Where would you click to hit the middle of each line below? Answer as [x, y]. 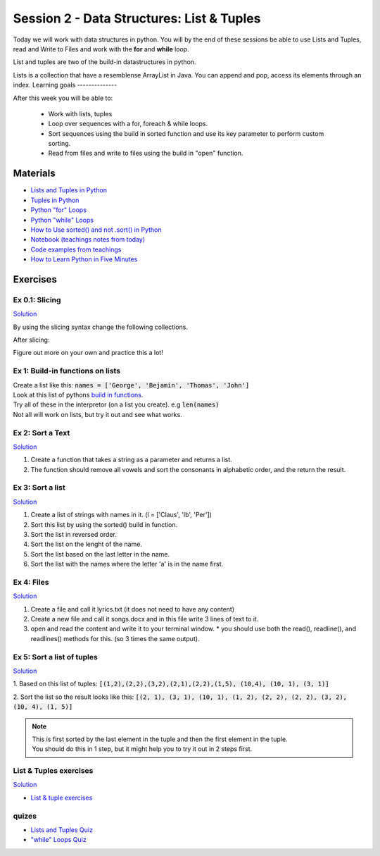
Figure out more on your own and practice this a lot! [88, 353]
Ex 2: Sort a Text [42, 433]
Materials [34, 174]
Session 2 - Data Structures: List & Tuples [137, 18]
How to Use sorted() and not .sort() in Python [96, 230]
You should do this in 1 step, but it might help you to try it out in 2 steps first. [142, 749]
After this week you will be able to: [63, 98]
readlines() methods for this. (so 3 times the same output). [115, 638]
